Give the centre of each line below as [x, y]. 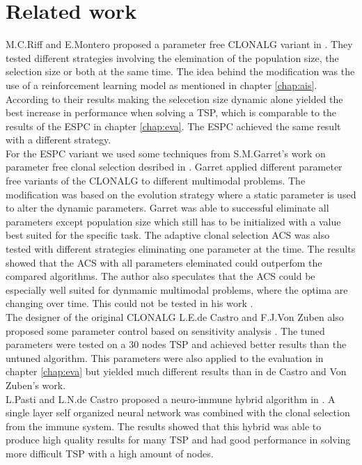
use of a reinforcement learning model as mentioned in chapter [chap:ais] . [162, 85]
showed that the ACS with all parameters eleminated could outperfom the [164, 262]
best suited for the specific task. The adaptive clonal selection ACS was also [168, 235]
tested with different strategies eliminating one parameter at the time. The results [181, 249]
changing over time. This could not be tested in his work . [129, 303]
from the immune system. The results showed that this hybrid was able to [164, 426]
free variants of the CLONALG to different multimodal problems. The [156, 181]
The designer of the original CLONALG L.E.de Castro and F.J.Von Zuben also [175, 317]
